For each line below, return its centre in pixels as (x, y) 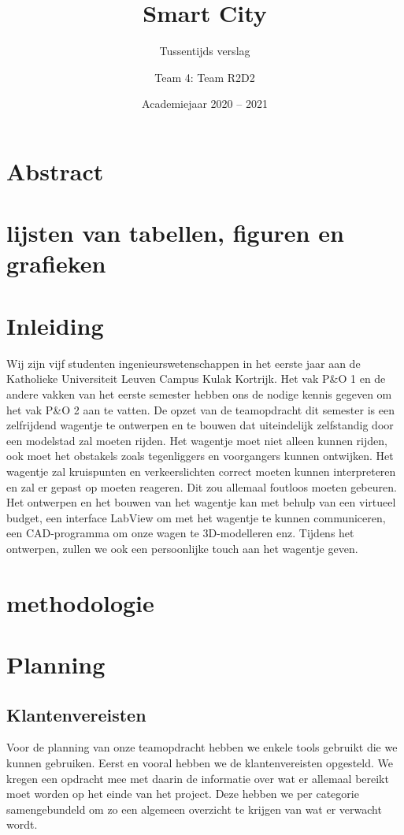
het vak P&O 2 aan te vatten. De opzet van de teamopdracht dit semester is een (200, 409)
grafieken (56, 263)
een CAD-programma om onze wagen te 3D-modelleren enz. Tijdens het (180, 533)
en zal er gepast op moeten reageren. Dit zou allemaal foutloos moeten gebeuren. (202, 486)
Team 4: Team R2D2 (205, 77)
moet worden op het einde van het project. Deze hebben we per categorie (183, 794)
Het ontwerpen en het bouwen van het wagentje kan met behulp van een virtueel (201, 502)
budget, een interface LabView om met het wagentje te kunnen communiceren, (196, 517)
